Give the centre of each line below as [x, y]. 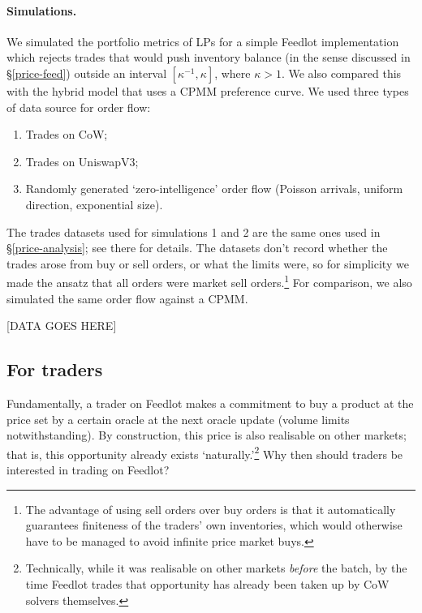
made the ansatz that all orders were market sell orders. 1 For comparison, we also [209, 281]
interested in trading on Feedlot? [88, 469]
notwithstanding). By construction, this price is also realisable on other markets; [207, 435]
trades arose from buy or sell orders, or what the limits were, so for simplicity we [208, 263]
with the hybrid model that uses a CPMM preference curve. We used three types [208, 90]
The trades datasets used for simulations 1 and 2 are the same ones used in [194, 231]
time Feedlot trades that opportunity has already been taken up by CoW [207, 583]
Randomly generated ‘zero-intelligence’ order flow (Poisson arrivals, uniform [214, 189]
